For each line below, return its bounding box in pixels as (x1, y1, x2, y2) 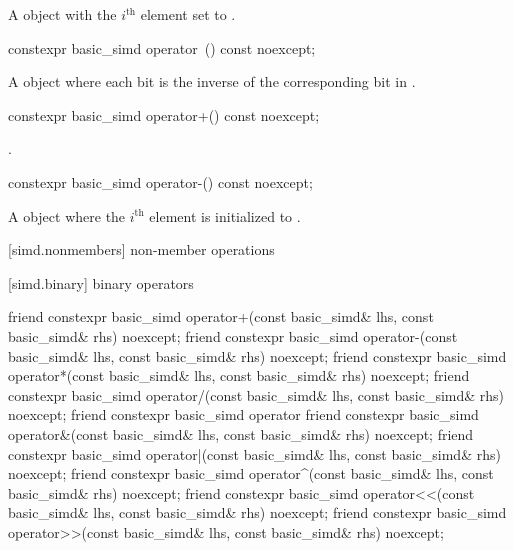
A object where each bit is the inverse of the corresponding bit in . (8, 71, 416, 92)
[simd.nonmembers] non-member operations (8, 239, 275, 260)
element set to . (140, 4, 236, 24)
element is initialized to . (149, 205, 301, 226)
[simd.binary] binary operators (8, 272, 194, 293)
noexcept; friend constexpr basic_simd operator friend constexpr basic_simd (8, 404, 479, 425)
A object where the (8, 205, 126, 226)
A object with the (8, 4, 117, 24)
